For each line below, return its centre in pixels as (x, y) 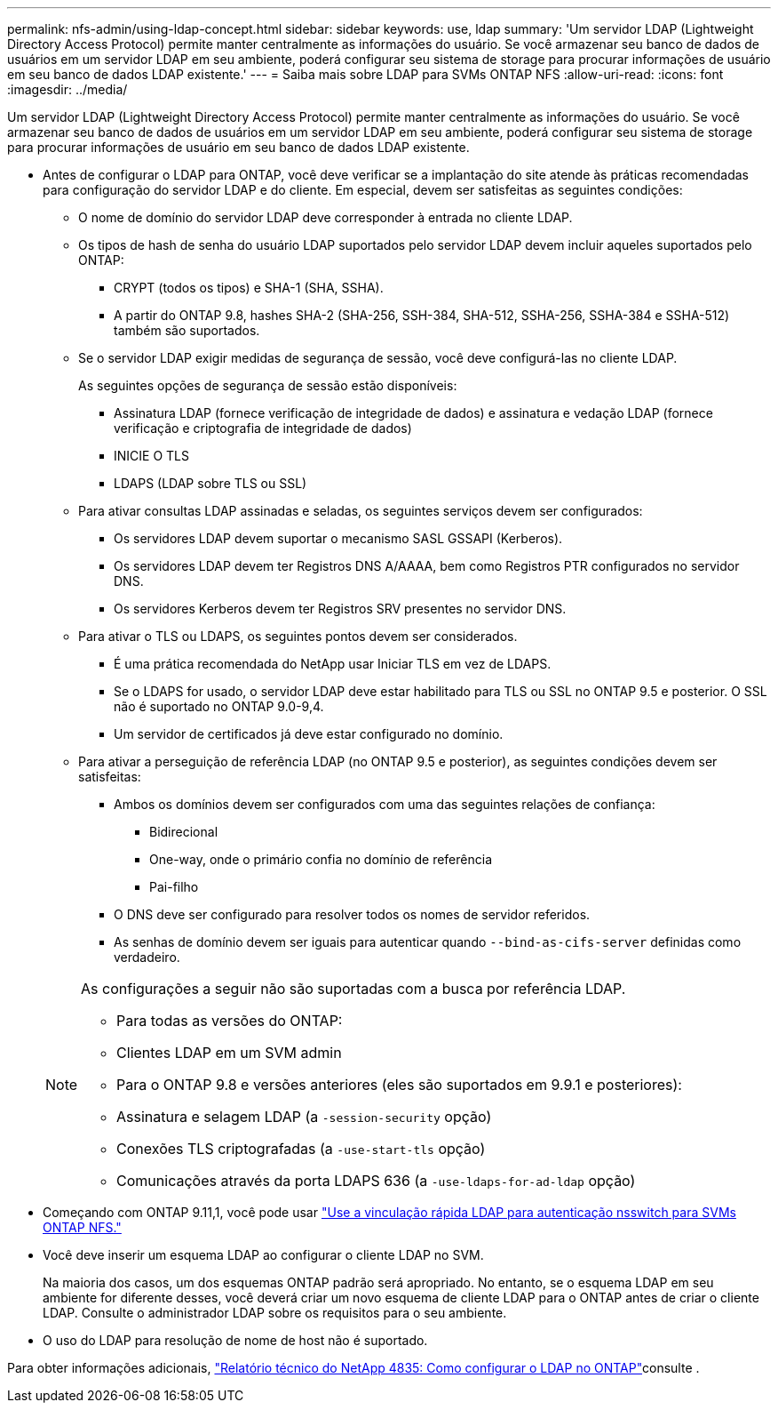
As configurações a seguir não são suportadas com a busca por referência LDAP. (353, 989)
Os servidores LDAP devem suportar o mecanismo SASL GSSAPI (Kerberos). (338, 538)
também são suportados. (187, 330)
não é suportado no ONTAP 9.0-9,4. (219, 706)
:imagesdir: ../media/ (67, 89)
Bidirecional (184, 832)
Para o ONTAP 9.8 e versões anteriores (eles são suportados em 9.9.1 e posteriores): (399, 1085)
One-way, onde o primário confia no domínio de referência (321, 859)
